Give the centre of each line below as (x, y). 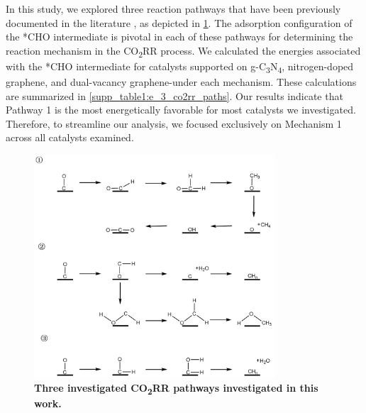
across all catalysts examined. (70, 137)
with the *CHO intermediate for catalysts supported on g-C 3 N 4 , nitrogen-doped (180, 67)
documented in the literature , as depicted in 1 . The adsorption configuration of (179, 22)
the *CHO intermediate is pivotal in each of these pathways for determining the (179, 37)
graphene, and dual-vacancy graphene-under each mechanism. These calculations (181, 82)
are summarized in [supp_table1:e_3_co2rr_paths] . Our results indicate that (174, 95)
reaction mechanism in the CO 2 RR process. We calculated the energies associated (183, 51)
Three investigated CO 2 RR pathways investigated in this (176, 388)
